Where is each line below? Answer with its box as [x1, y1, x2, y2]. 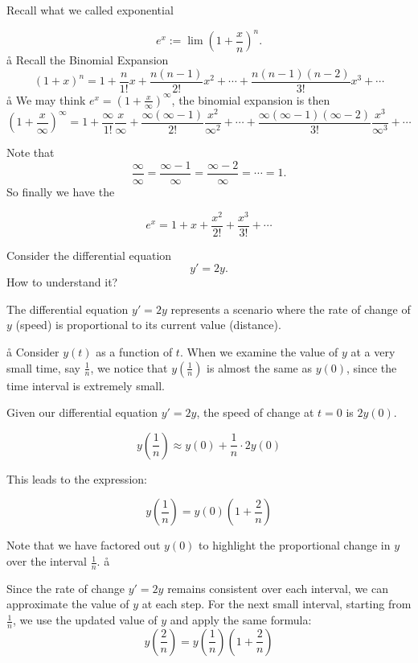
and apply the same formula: [170, 612, 312, 628]
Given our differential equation [6, 404, 158, 421]
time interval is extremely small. [6, 377, 165, 393]
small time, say [6, 359, 80, 376]
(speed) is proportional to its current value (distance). [15, 316, 281, 333]
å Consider [6, 344, 59, 360]
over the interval [6, 553, 88, 570]
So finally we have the [6, 183, 115, 200]
